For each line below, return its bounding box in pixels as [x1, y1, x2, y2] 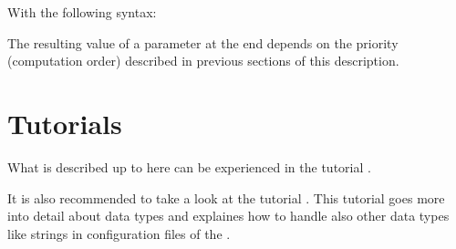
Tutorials [7, 104, 122, 141]
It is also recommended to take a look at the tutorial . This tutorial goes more [7, 188, 445, 207]
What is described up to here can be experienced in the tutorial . [7, 157, 371, 176]
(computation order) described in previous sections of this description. [7, 51, 399, 70]
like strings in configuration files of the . [7, 223, 231, 243]
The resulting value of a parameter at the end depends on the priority [7, 33, 399, 52]
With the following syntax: [7, 3, 157, 21]
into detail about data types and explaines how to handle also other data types [7, 206, 450, 225]
